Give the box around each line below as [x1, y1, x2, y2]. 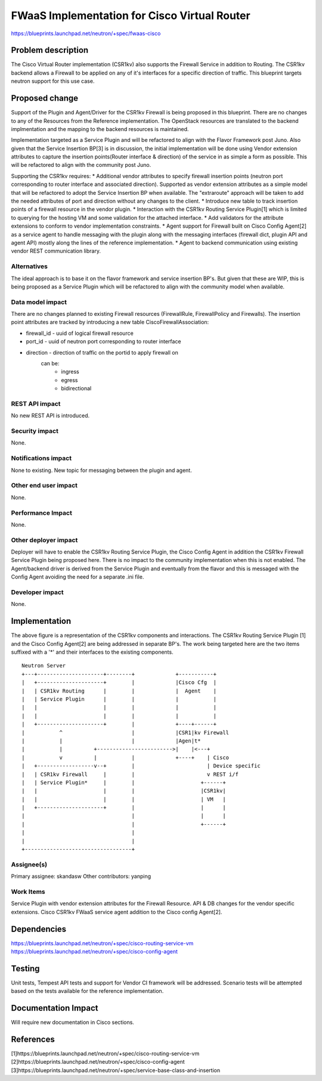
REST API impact [11, 399, 61, 408]
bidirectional [61, 385, 92, 392]
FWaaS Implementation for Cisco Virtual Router [11, 9, 250, 22]
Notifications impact [11, 454, 72, 462]
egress [61, 376, 78, 384]
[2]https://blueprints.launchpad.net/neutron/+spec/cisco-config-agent [11, 1058, 185, 1066]
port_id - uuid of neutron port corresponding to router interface [26, 338, 181, 345]
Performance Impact [11, 508, 73, 517]
